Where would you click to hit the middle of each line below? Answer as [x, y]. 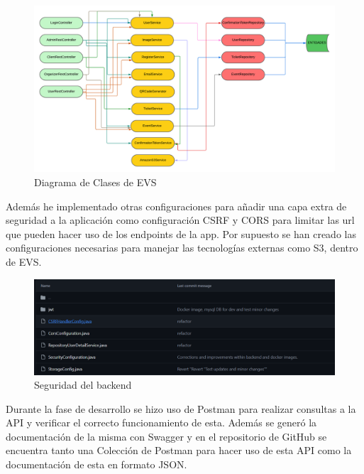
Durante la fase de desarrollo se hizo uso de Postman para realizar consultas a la [181, 408]
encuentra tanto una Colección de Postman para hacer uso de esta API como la [179, 450]
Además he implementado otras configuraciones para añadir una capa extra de [176, 206]
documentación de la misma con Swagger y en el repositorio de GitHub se [166, 436]
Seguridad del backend [83, 385]
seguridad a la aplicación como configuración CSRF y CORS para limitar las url [180, 220]
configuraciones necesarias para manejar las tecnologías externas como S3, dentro [182, 248]
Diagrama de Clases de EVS [95, 182]
